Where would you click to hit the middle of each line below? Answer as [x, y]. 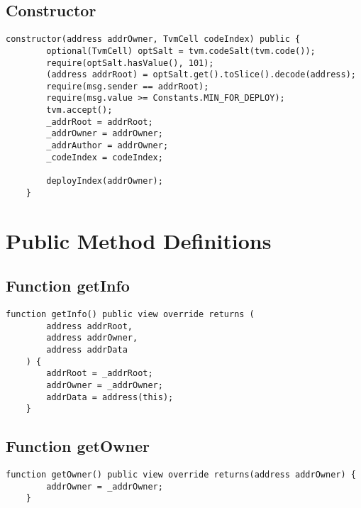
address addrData [87, 349]
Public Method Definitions [139, 240]
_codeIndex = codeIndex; [105, 157]
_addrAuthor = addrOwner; [107, 146]
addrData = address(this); [110, 397]
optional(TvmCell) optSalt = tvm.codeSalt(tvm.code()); [181, 51]
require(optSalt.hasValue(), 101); [130, 63]
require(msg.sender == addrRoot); [128, 86]
